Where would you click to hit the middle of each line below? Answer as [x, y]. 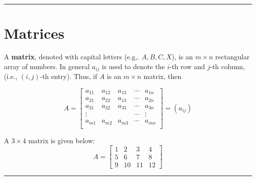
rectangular [232, 57]
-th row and [187, 66]
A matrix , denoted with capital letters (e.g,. [72, 57]
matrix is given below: [62, 140]
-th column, [227, 66]
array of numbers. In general [47, 66]
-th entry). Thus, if [69, 76]
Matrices [34, 33]
